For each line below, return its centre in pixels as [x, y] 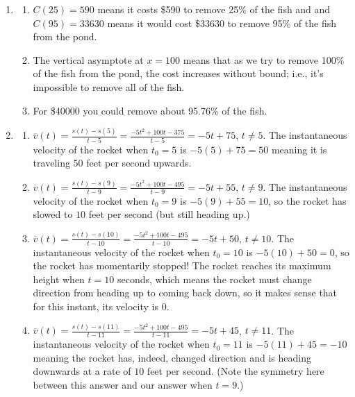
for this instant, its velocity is [96, 306]
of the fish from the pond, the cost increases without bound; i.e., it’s [178, 73]
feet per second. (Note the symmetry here [236, 371]
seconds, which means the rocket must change [214, 279]
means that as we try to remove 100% [264, 59]
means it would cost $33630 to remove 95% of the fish [222, 23]
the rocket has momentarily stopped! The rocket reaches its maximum [182, 265]
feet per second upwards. [139, 163]
